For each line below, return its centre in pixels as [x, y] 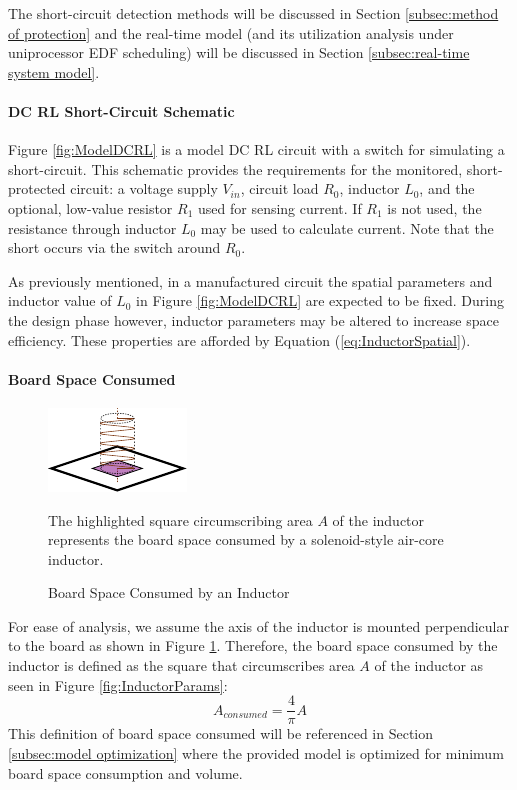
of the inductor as [429, 665]
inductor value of [60, 300]
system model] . [54, 71]
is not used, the [434, 207]
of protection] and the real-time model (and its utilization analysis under [231, 32]
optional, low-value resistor [90, 207]
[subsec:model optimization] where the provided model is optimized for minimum [256, 752]
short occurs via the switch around [114, 247]
